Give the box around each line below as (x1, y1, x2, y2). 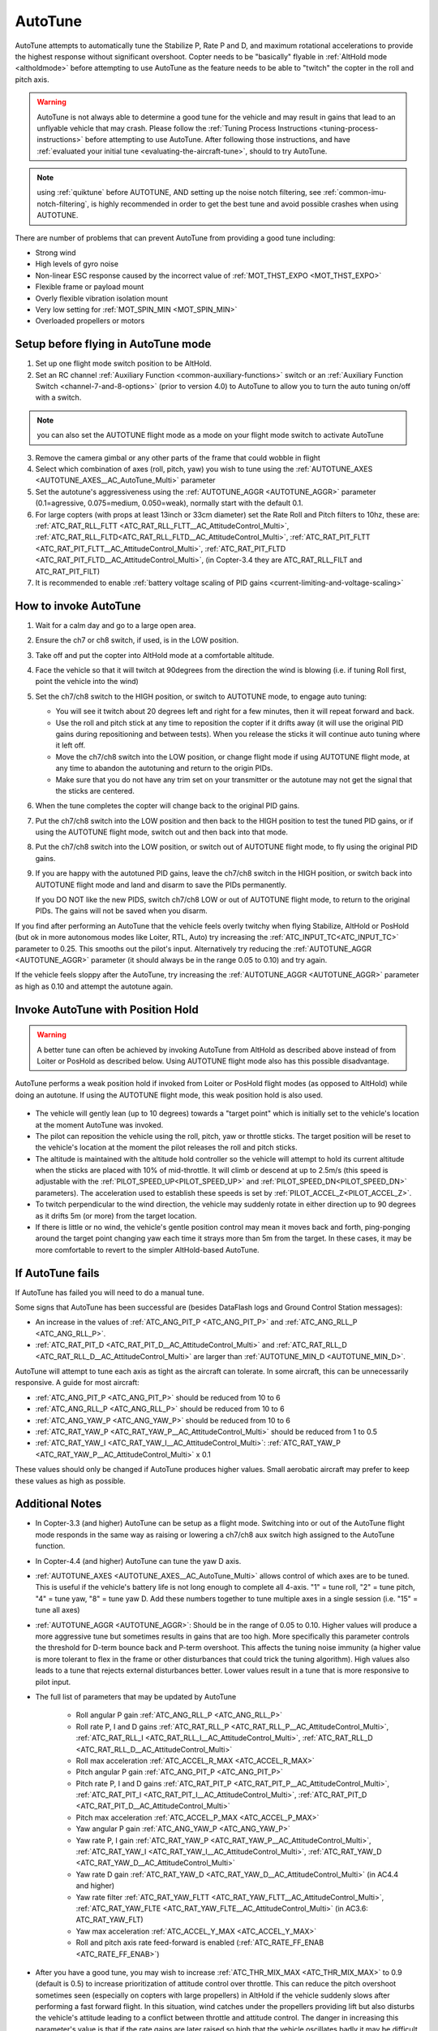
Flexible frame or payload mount (35, 282, 144, 292)
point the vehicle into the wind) (35, 677, 140, 686)
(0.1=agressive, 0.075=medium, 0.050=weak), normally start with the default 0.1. (35, 498, 303, 508)
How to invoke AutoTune (15, 599, 141, 613)
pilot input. (35, 1677, 71, 1687)
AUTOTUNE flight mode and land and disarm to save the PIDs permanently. (35, 880, 287, 890)
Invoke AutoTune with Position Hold (15, 1003, 199, 1016)
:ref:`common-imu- (323, 188, 387, 197)
